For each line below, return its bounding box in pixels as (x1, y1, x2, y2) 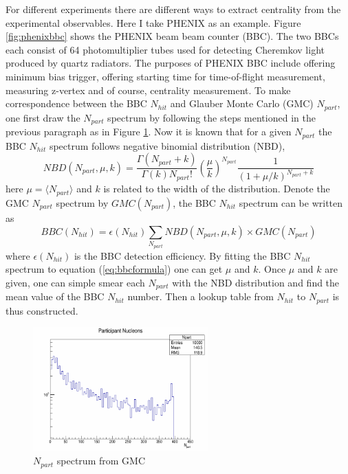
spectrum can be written (239, 195, 343, 210)
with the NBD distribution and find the (172, 275, 340, 289)
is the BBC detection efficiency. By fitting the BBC (74, 248, 291, 262)
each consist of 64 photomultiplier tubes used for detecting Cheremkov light (6, 42, 325, 56)
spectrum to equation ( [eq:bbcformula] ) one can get (6, 262, 223, 276)
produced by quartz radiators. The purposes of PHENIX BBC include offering (6, 56, 336, 70)
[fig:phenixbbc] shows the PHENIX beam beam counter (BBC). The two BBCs (6, 29, 339, 43)
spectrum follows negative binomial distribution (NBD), (49, 138, 285, 153)
